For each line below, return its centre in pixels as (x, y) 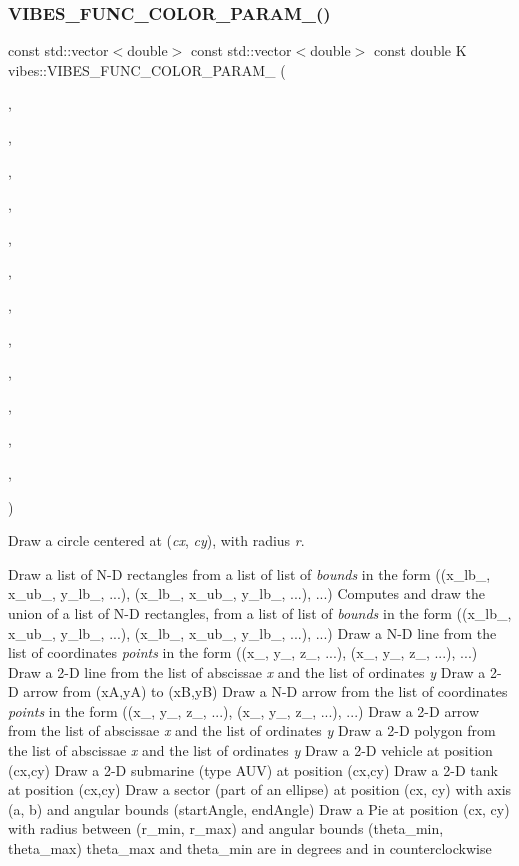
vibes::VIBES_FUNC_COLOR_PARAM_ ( (147, 69)
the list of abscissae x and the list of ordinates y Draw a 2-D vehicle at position (250, 750)
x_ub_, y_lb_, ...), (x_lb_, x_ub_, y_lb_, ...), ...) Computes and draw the (246, 593)
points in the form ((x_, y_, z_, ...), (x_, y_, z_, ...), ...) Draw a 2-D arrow (244, 710)
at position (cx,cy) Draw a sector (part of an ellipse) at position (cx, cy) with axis (260, 789)
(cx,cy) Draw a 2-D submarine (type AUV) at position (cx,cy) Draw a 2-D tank (253, 769)
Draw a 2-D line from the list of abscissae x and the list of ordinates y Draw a (247, 671)
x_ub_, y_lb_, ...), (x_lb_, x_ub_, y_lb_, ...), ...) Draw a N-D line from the (252, 632)
